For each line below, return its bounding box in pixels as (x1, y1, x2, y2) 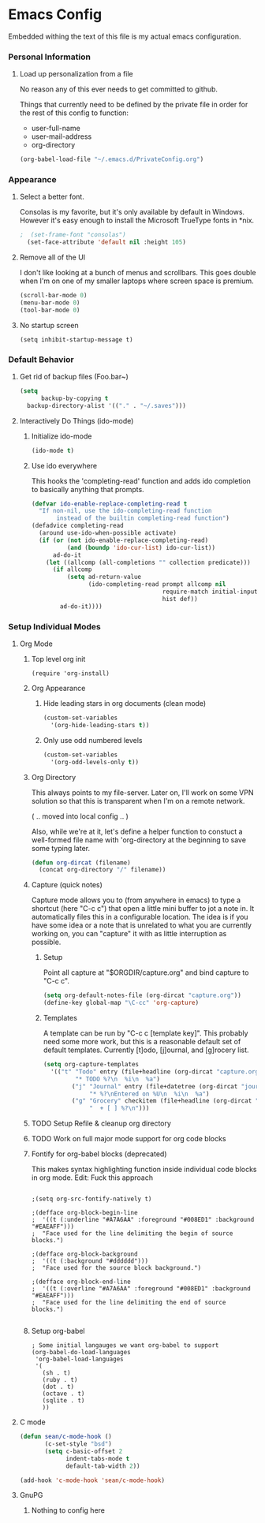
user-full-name (31, 124, 80, 133)
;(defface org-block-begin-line (31, 1209, 138, 1217)
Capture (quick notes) (31, 880, 103, 890)
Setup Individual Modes (8, 621, 101, 632)
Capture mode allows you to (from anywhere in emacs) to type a (31, 895, 241, 905)
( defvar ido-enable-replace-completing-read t (31, 499, 188, 508)
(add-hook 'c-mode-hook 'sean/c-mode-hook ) (19, 1476, 166, 1484)
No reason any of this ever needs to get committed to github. (19, 84, 218, 94)
